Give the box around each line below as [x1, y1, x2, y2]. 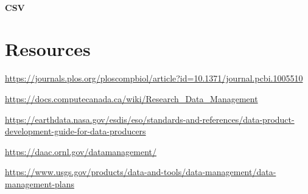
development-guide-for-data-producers [5, 125, 146, 137]
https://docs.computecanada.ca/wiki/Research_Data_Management [5, 92, 258, 105]
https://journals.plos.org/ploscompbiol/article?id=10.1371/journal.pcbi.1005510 [5, 72, 303, 85]
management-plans [5, 177, 75, 190]
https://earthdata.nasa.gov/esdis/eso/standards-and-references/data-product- [5, 113, 295, 125]
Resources [5, 36, 91, 61]
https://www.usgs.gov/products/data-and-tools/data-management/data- [5, 165, 276, 178]
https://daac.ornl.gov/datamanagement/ [5, 145, 157, 158]
